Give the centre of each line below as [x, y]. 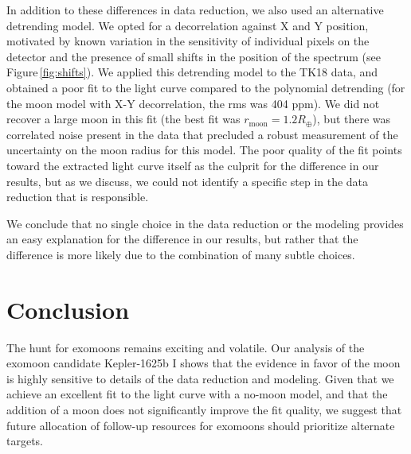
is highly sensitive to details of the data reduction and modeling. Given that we [200, 378]
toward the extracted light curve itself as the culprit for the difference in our [193, 165]
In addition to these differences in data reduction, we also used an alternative [195, 10]
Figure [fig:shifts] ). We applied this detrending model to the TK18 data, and [192, 72]
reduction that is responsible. [78, 197]
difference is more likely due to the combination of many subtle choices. [181, 254]
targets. [25, 441]
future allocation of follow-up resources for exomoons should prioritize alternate [201, 425]
